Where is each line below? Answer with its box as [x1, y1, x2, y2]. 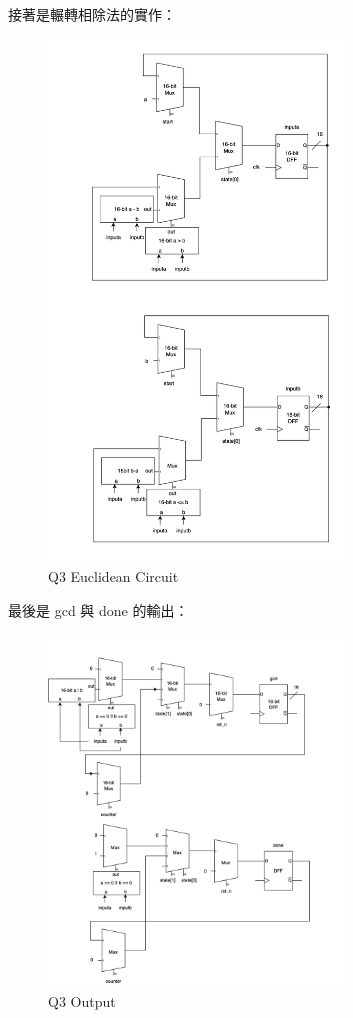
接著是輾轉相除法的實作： [8, 4, 176, 24]
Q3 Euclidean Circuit [48, 566, 179, 587]
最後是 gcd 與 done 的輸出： [8, 599, 189, 620]
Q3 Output [48, 990, 116, 1011]
